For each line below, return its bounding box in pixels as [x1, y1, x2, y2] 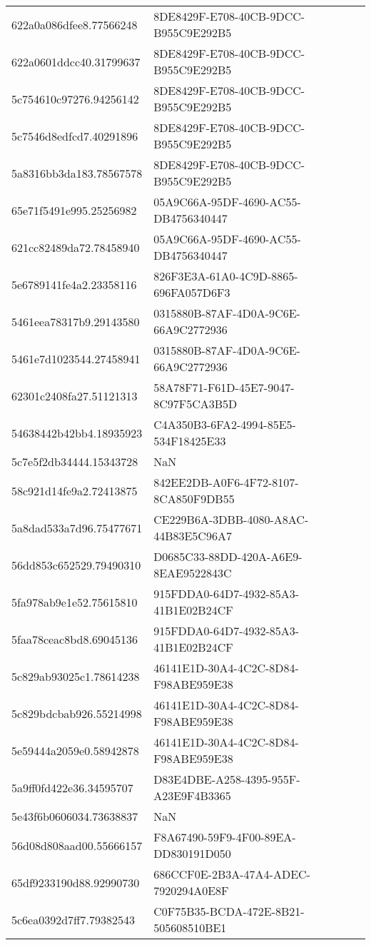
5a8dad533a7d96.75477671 [11, 519, 143, 536]
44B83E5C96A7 [153, 527, 232, 544]
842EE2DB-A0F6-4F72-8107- [153, 474, 299, 490]
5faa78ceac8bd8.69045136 [11, 630, 138, 647]
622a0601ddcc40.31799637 [11, 53, 141, 70]
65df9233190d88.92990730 [11, 874, 140, 891]
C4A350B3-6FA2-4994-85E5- [153, 416, 296, 433]
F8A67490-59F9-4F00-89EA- [153, 829, 296, 845]
